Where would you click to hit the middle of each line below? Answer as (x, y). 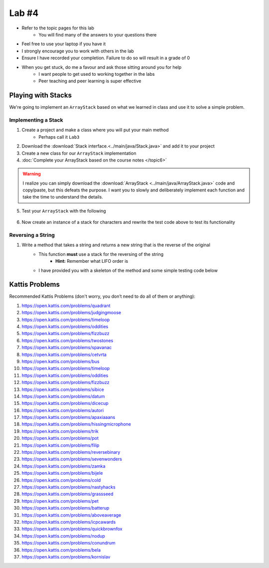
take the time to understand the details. (63, 197)
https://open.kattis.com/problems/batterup (66, 508)
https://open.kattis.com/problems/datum (63, 396)
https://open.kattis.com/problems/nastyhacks (68, 487)
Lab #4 (24, 13)
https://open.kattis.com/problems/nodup (64, 536)
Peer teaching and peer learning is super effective (90, 81)
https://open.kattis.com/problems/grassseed (67, 494)
